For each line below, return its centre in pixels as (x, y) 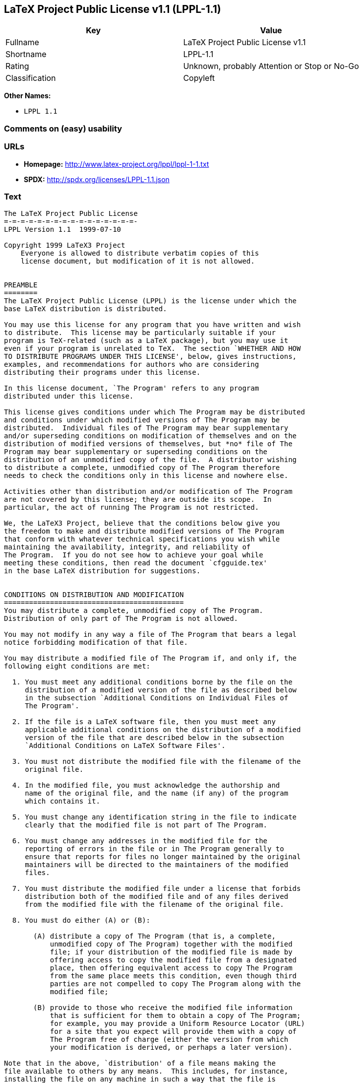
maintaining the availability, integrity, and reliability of (127, 547)
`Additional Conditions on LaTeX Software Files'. (125, 746)
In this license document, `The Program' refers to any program (132, 388)
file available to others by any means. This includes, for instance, (146, 1071)
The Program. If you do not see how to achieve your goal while (134, 555)
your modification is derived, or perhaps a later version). (171, 1048)
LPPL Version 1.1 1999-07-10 (63, 230)
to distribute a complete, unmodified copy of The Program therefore (142, 468)
